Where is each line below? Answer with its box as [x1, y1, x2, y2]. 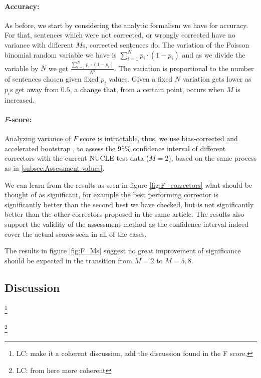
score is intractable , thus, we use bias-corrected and [80, 133, 238, 144]
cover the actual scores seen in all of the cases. [5, 228, 147, 239]
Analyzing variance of [5, 133, 71, 144]
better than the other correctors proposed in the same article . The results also [5, 209, 244, 219]
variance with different [5, 39, 74, 50]
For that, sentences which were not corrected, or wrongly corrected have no [5, 30, 235, 40]
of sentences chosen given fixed [5, 74, 99, 84]
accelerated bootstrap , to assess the [5, 143, 116, 153]
